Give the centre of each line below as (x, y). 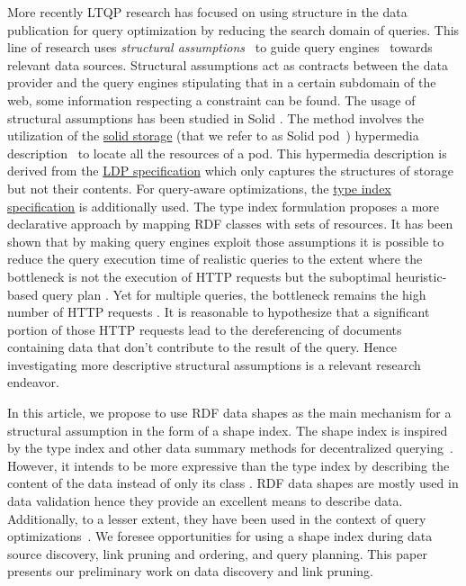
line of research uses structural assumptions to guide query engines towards (220, 47)
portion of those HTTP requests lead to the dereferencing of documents (205, 329)
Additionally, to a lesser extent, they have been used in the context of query (217, 518)
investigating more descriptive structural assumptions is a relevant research (214, 364)
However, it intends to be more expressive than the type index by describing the (229, 465)
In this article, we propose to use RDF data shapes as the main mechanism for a (229, 413)
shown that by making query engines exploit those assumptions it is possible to (226, 241)
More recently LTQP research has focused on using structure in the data (207, 12)
